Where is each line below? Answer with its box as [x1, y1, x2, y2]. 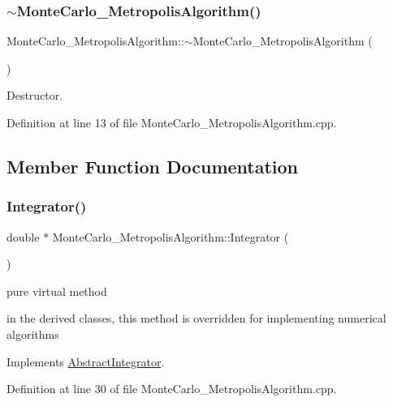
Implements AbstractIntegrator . [6, 353, 165, 370]
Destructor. [6, 87, 63, 104]
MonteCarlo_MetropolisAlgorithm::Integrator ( [52, 228, 289, 245]
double [6, 228, 40, 245]
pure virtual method [6, 282, 107, 299]
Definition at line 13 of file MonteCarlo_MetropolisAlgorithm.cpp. [6, 114, 337, 130]
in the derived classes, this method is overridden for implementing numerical [6, 310, 387, 327]
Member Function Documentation [6, 153, 299, 178]
